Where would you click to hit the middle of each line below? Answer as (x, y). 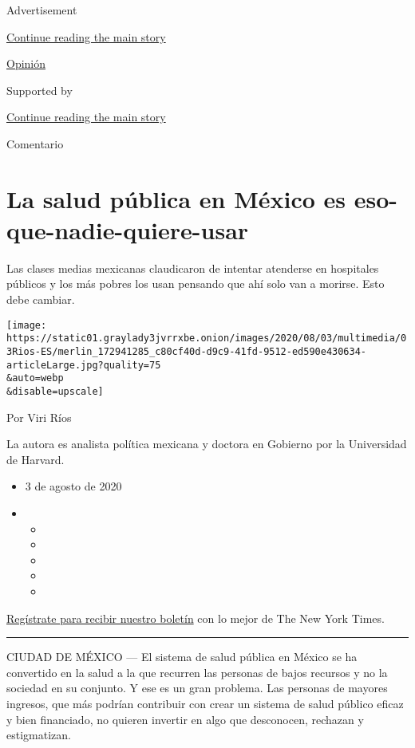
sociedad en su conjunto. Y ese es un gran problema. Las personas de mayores (197, 688)
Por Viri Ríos (39, 417)
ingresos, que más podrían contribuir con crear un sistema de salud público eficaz (205, 703)
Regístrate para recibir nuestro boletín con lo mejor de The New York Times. (196, 618)
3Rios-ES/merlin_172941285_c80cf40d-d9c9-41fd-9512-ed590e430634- (187, 351)
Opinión (26, 63)
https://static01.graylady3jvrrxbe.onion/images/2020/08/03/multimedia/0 (207, 339)
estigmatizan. (39, 735)
